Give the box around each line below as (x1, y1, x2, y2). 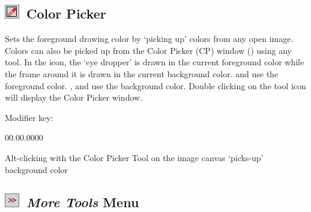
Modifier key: (5, 111, 53, 123)
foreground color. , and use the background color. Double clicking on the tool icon (5, 79, 306, 92)
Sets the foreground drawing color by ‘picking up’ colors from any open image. (5, 32, 294, 45)
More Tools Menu (26, 192, 139, 211)
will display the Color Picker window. (5, 91, 143, 104)
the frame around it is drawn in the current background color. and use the (5, 67, 279, 80)
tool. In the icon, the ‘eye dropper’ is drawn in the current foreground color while (5, 56, 304, 68)
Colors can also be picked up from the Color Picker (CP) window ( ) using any (5, 44, 292, 56)
